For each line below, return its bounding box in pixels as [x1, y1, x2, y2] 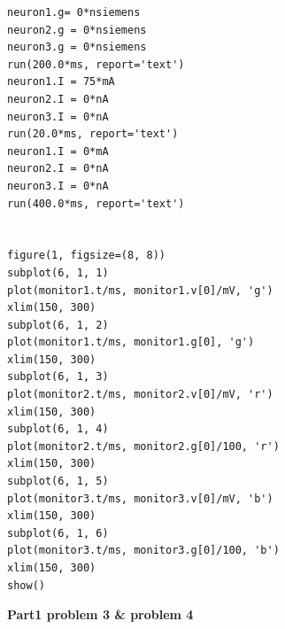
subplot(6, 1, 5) [7, 475, 109, 488]
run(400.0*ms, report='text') [7, 197, 185, 210]
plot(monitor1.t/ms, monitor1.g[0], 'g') [7, 336, 255, 349]
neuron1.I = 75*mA [7, 75, 115, 89]
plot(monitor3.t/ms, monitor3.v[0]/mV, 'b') [7, 492, 273, 505]
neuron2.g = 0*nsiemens [7, 23, 147, 36]
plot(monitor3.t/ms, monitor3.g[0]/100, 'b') [7, 544, 280, 557]
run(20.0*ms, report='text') [7, 128, 179, 141]
